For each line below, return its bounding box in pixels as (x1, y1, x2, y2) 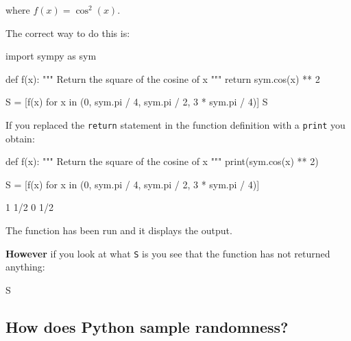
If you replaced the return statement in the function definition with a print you (5, 117, 346, 131)
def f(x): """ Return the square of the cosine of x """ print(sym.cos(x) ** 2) (5, 154, 319, 168)
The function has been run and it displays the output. (5, 223, 232, 237)
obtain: (5, 131, 35, 145)
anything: (5, 260, 45, 274)
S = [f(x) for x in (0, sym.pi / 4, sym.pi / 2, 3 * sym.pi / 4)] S (5, 94, 268, 109)
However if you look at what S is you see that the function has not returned (5, 246, 330, 260)
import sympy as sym (5, 49, 97, 63)
